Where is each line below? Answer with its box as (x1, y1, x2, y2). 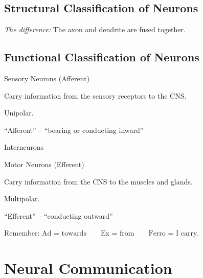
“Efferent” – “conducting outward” (4, 210, 113, 221)
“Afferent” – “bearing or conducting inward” (4, 124, 144, 135)
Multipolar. (4, 193, 40, 204)
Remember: (4, 227, 40, 238)
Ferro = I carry (148, 230, 197, 238)
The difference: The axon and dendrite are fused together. (4, 24, 186, 35)
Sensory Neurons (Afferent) (4, 73, 90, 83)
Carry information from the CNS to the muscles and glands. (4, 176, 193, 187)
